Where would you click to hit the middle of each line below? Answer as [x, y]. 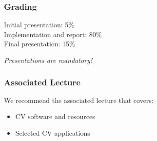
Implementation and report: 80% [53, 34]
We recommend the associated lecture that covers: [79, 100]
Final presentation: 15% [39, 44]
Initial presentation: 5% [39, 25]
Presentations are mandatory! [48, 60]
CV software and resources [55, 116]
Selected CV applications [53, 133]
